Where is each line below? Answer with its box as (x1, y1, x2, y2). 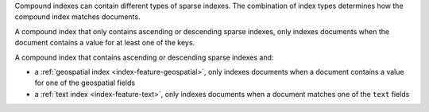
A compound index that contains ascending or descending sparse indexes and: (14, 52, 274, 62)
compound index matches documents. (14, 12, 141, 21)
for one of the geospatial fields (34, 78, 135, 87)
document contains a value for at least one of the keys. (14, 38, 195, 48)
